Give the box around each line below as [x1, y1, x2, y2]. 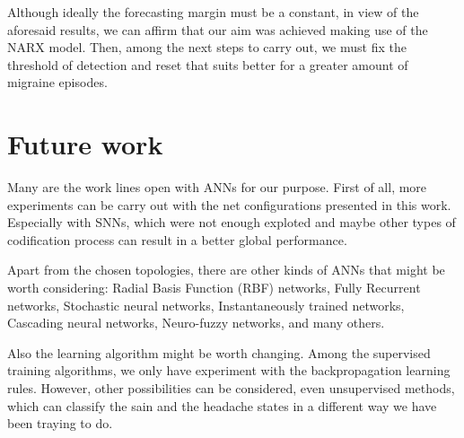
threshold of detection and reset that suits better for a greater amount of [7, 55, 408, 74]
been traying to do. [7, 414, 113, 433]
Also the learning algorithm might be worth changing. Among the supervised [7, 343, 431, 362]
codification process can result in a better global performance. [7, 230, 347, 249]
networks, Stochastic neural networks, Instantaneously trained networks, [7, 295, 405, 314]
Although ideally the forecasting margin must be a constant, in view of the [7, 3, 419, 21]
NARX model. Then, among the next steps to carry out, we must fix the [7, 38, 407, 57]
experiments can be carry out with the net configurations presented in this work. [7, 195, 451, 214]
